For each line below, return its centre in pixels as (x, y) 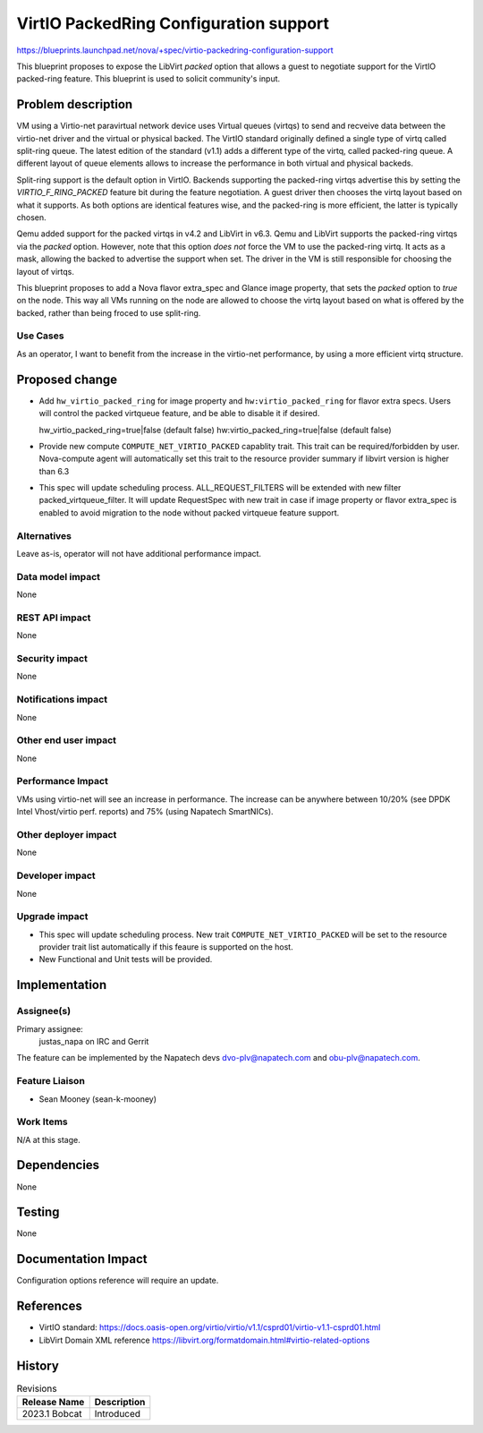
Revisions (37, 1388)
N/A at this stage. (48, 1139)
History (38, 1365)
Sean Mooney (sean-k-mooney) (97, 1099)
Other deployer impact (67, 835)
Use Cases (40, 336)
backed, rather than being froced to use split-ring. (109, 312)
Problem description (75, 104)
